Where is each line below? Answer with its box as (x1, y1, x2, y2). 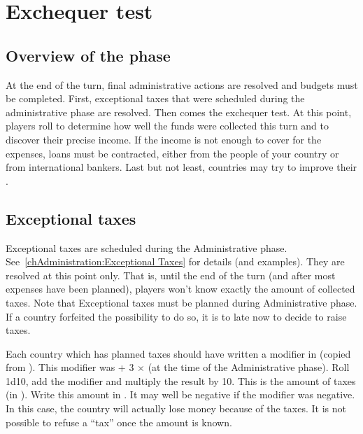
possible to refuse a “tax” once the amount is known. (6, 414, 232, 429)
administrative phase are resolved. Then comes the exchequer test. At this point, (6, 104, 352, 119)
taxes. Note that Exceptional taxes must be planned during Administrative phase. (6, 295, 357, 309)
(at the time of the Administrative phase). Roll (148, 360, 350, 374)
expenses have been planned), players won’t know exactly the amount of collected (6, 281, 355, 296)
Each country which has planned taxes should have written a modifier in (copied (6, 346, 351, 360)
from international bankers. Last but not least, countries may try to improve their (6, 160, 357, 174)
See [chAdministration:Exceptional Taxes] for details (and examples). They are (6, 254, 345, 269)
